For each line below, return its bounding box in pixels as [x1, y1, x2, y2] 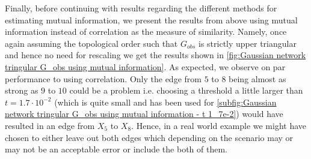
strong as [5, 84, 38, 97]
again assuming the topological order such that [5, 37, 178, 49]
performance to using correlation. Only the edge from [5, 72, 202, 85]
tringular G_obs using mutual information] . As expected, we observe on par [5, 60, 286, 73]
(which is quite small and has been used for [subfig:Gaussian [54, 95, 277, 108]
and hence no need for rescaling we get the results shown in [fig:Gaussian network [5, 49, 306, 61]
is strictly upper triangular [199, 37, 297, 49]
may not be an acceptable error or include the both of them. [5, 143, 227, 155]
